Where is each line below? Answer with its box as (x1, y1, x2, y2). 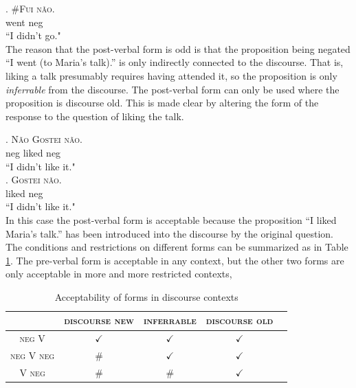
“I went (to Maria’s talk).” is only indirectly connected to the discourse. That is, (5, 55, 344, 69)
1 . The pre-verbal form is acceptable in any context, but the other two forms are (5, 253, 344, 267)
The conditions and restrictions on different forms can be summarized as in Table (5, 240, 348, 254)
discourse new (64, 313, 134, 328)
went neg (5, 14, 43, 29)
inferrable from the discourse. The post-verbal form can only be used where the (5, 82, 340, 96)
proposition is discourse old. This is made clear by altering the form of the (5, 95, 319, 110)
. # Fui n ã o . (5, 1, 55, 15)
